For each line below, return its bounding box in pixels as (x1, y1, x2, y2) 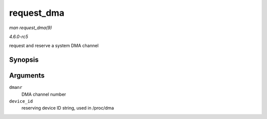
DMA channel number (21, 91, 66, 97)
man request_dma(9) (9, 25, 52, 31)
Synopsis (9, 56, 39, 64)
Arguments (9, 72, 45, 80)
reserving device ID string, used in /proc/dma (21, 105, 114, 111)
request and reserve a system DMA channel (9, 42, 99, 49)
